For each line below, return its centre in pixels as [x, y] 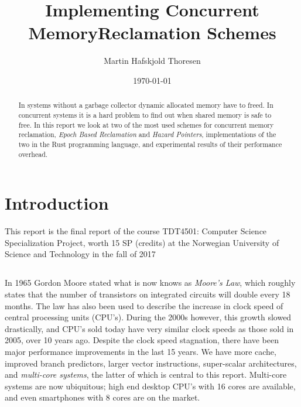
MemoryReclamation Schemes [152, 33]
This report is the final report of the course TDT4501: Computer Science [136, 231]
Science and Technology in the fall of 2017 [80, 254]
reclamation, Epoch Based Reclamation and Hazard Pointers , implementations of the [147, 134]
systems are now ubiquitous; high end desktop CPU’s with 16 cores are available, [150, 386]
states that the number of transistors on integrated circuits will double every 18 [148, 294]
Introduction [57, 203]
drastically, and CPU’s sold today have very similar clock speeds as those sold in [149, 328]
